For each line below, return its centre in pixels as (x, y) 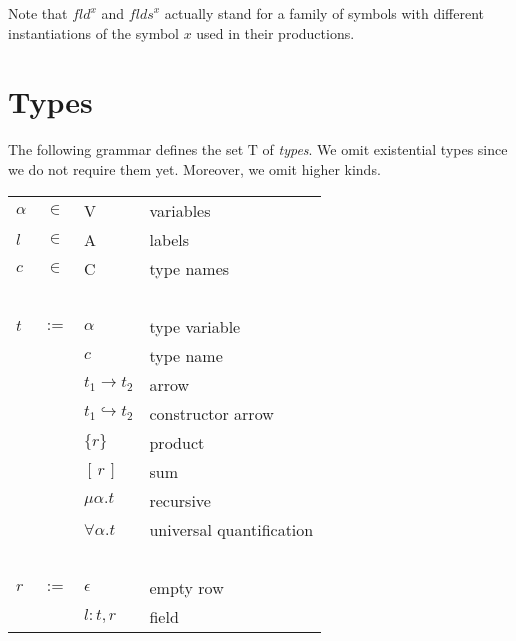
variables (180, 210)
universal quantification (231, 529)
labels (169, 239)
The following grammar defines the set (126, 149)
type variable (195, 326)
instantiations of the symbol (93, 32)
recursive (180, 500)
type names (189, 268)
